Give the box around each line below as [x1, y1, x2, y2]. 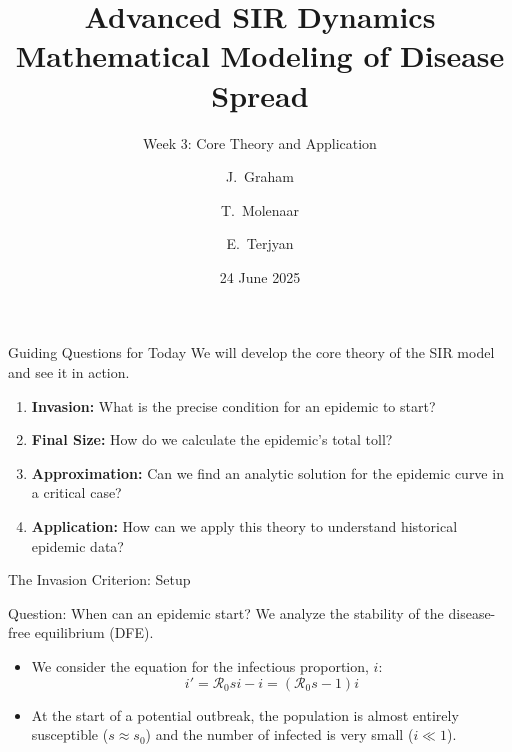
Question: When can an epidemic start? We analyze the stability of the [8, 602, 444, 623]
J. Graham [225, 166, 294, 187]
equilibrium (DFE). [34, 622, 154, 643]
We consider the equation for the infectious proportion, [31, 656, 369, 676]
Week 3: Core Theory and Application [143, 132, 377, 153]
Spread [211, 74, 309, 115]
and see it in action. [8, 362, 130, 383]
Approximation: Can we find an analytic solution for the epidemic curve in [31, 462, 504, 483]
